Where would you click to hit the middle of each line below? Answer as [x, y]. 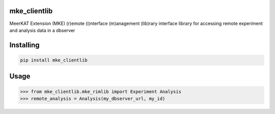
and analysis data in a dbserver [42, 30]
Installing [25, 45]
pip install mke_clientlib [54, 60]
